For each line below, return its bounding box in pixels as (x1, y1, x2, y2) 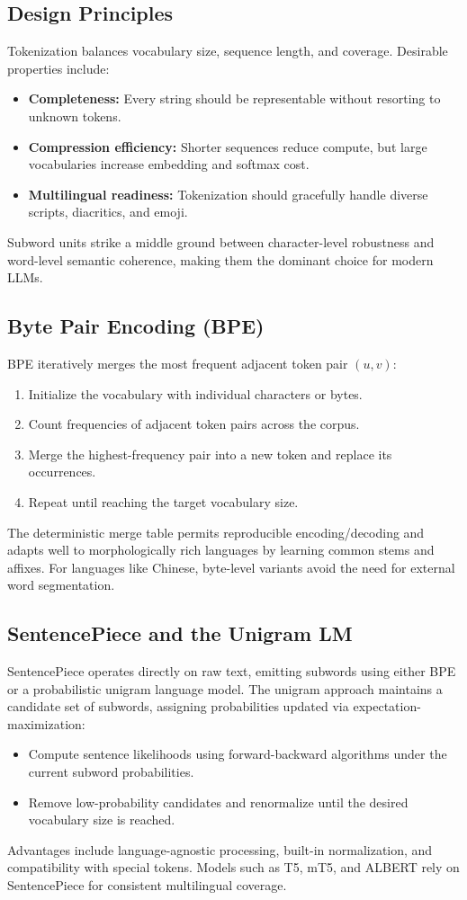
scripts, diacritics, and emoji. (28, 202, 188, 221)
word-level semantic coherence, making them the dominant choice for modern (7, 250, 434, 269)
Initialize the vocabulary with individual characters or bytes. (28, 384, 363, 403)
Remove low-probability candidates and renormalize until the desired (28, 792, 409, 811)
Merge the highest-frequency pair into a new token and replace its (28, 444, 392, 463)
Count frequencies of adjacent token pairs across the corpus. (28, 414, 360, 433)
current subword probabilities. (28, 762, 194, 781)
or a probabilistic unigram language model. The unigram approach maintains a (7, 679, 443, 698)
